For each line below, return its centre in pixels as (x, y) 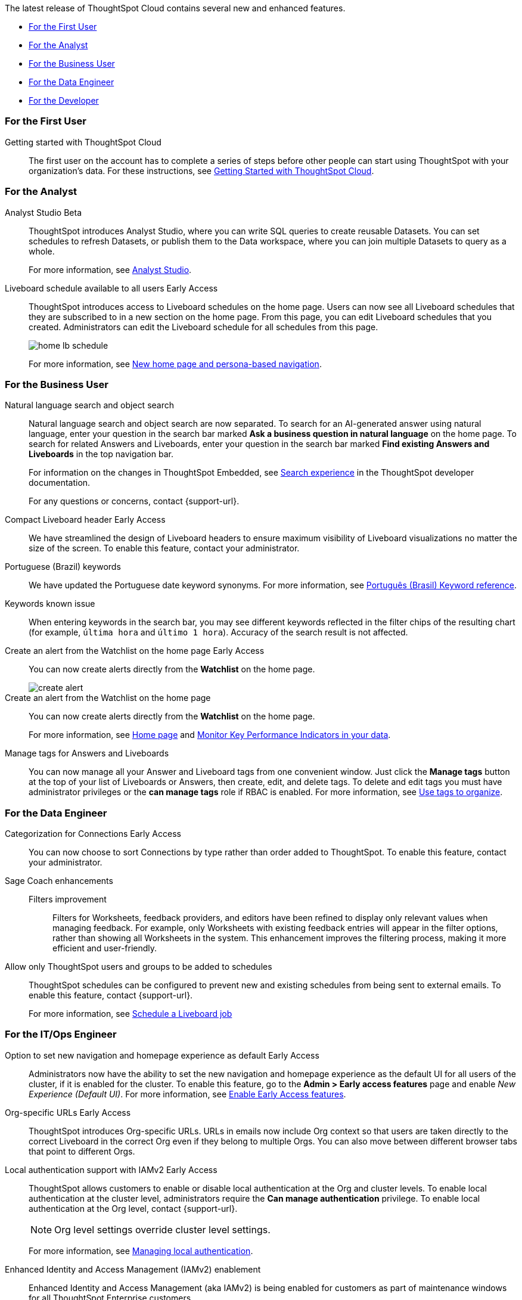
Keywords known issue (50, 604)
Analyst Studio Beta (44, 212)
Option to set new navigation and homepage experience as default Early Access (162, 1055)
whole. (42, 251)
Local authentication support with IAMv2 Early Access (111, 1169)
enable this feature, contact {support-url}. (111, 995)
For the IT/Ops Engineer (61, 1034)
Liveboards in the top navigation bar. (101, 454)
